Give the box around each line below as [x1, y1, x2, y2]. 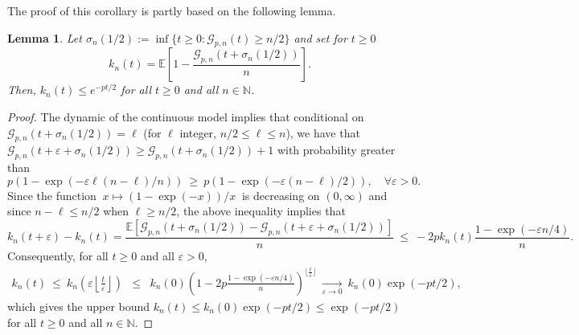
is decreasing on [241, 186, 320, 203]
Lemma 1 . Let [7, 29, 82, 46]
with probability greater [277, 141, 396, 158]
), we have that [285, 124, 360, 141]
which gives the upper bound [7, 297, 150, 314]
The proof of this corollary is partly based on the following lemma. [7, 2, 336, 18]
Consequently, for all [7, 247, 109, 264]
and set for [294, 29, 347, 46]
